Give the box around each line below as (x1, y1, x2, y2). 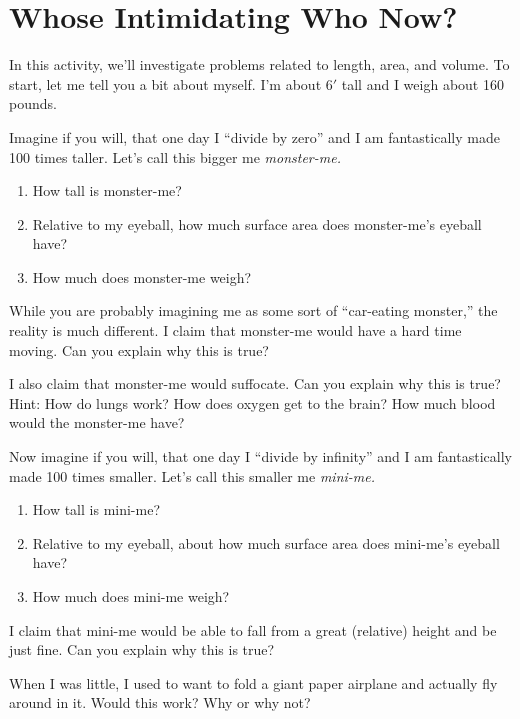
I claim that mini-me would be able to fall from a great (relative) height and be (9, 619, 497, 640)
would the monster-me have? (9, 412, 185, 433)
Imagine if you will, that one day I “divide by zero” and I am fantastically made (9, 126, 500, 147)
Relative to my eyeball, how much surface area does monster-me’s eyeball (32, 213, 482, 234)
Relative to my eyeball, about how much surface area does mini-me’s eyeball (32, 532, 500, 553)
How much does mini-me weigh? (32, 586, 230, 606)
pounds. (9, 93, 57, 114)
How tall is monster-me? (32, 180, 182, 201)
